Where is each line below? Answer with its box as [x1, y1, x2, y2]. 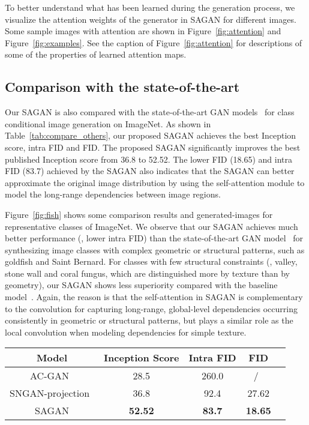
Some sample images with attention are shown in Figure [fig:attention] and [5, 25, 281, 37]
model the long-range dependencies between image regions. [5, 188, 221, 200]
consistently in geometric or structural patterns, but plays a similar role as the [5, 314, 293, 327]
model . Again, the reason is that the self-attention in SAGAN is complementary [5, 291, 303, 303]
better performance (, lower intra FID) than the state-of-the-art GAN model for [5, 232, 304, 244]
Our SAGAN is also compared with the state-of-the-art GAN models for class [5, 106, 295, 118]
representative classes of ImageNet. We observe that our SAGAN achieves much [5, 220, 298, 232]
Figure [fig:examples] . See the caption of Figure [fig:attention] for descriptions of [5, 36, 302, 49]
